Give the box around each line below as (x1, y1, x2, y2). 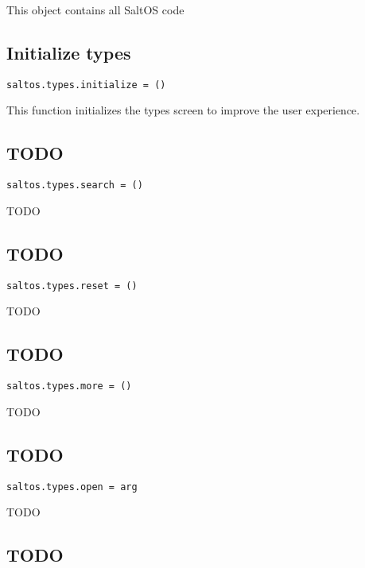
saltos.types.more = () (6, 381, 132, 392)
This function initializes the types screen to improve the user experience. (6, 102, 360, 118)
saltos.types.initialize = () (6, 79, 166, 91)
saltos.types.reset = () (6, 280, 138, 292)
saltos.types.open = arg (6, 481, 138, 493)
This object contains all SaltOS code (6, 2, 184, 17)
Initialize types (6, 40, 131, 64)
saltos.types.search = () (6, 180, 143, 191)
